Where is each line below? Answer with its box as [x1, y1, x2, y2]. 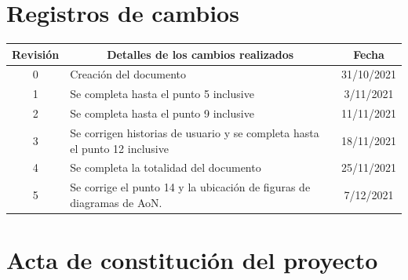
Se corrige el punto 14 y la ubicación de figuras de [70, 179, 311, 195]
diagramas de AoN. [70, 194, 162, 210]
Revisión [12, 45, 60, 62]
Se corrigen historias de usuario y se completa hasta [70, 125, 319, 140]
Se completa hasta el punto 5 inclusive [70, 85, 254, 102]
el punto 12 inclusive [70, 140, 169, 156]
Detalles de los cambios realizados [107, 45, 294, 62]
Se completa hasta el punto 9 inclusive [70, 105, 254, 122]
